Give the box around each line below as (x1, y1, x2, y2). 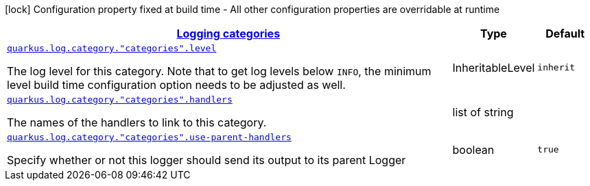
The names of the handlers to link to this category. (7, 116, 267, 129)
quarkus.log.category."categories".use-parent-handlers (7, 132, 292, 142)
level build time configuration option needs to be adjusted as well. (7, 78, 346, 92)
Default (545, 27, 585, 40)
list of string (452, 105, 514, 119)
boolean (452, 142, 495, 157)
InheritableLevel (452, 60, 535, 75)
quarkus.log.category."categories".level (7, 43, 217, 53)
